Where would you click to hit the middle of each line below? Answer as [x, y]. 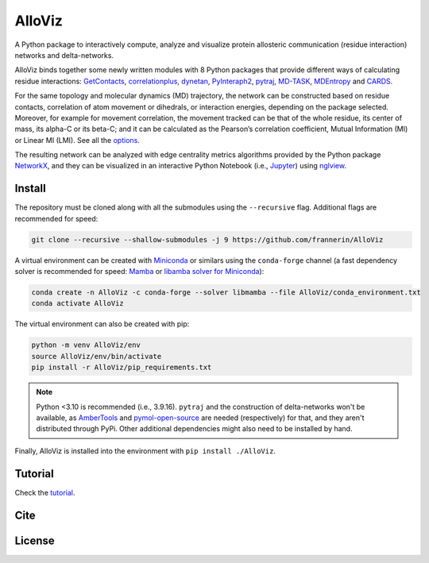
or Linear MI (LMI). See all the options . [77, 140]
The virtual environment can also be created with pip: [102, 324]
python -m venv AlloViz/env [86, 345]
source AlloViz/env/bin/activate [97, 356]
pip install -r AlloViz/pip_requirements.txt [122, 368]
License [35, 540]
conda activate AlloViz [78, 303]
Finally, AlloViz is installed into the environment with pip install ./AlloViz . [145, 451]
